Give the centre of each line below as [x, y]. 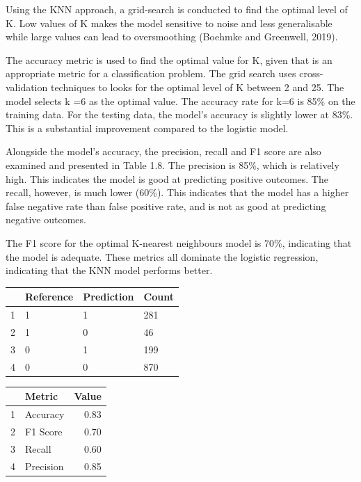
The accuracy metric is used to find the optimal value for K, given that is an [169, 59]
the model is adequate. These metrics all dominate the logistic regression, [162, 256]
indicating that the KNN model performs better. [109, 270]
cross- [311, 73]
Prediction [109, 297]
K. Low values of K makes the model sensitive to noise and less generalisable [169, 23]
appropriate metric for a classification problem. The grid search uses [151, 73]
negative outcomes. [46, 219]
